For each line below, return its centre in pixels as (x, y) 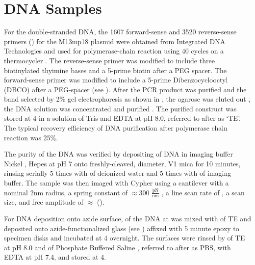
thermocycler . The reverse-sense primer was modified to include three (109, 60)
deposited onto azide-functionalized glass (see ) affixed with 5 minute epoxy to (122, 228)
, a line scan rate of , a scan (203, 192)
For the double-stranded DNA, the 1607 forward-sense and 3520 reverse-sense (120, 32)
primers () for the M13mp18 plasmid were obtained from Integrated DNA (115, 41)
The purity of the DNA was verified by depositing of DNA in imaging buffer (118, 154)
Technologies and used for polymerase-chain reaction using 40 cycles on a (114, 51)
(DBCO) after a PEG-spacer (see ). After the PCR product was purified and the (125, 89)
